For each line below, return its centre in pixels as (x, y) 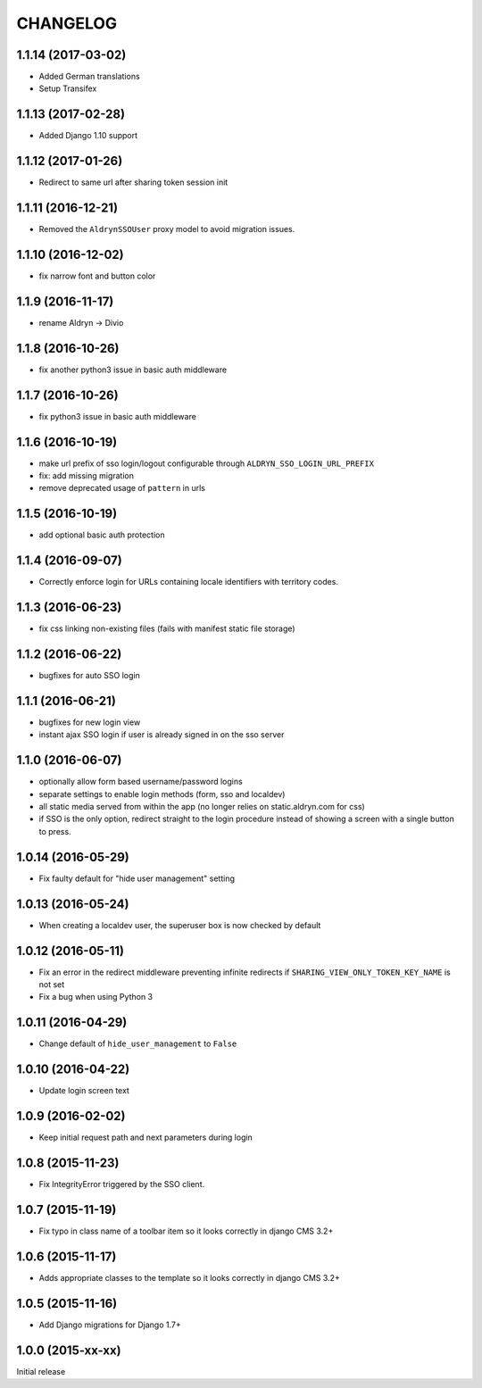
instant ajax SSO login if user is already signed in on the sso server (162, 735)
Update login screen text (84, 1091)
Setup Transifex (68, 88)
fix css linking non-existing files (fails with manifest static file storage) (167, 628)
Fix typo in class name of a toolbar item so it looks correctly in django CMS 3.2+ (186, 1231)
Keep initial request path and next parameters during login (146, 1137)
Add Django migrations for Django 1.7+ (110, 1325)
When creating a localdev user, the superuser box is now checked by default (180, 925)
